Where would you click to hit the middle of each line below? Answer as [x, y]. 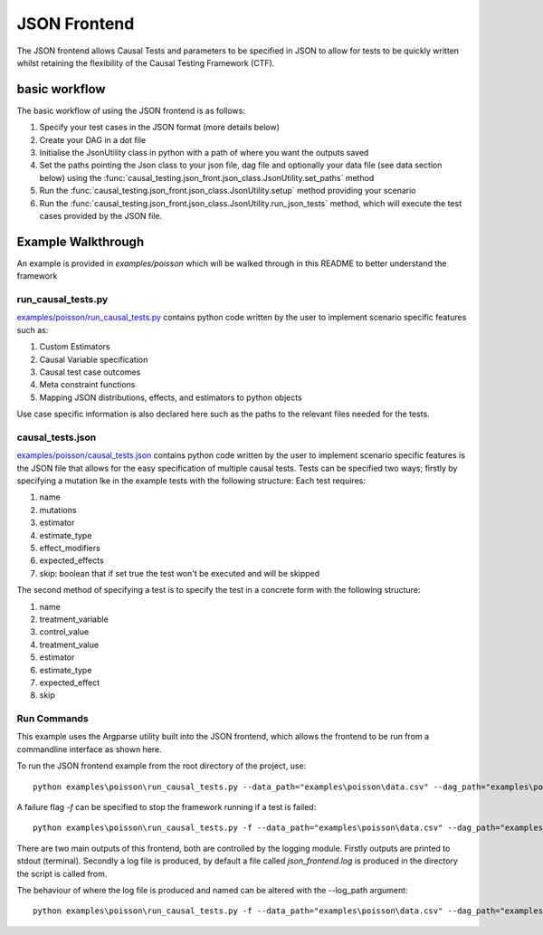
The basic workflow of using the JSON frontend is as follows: [131, 110]
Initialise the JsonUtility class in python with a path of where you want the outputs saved [204, 153]
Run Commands [53, 719]
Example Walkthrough [81, 241]
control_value [64, 632]
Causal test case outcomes [90, 372]
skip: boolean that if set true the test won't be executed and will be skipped [180, 573]
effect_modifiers [70, 549]
